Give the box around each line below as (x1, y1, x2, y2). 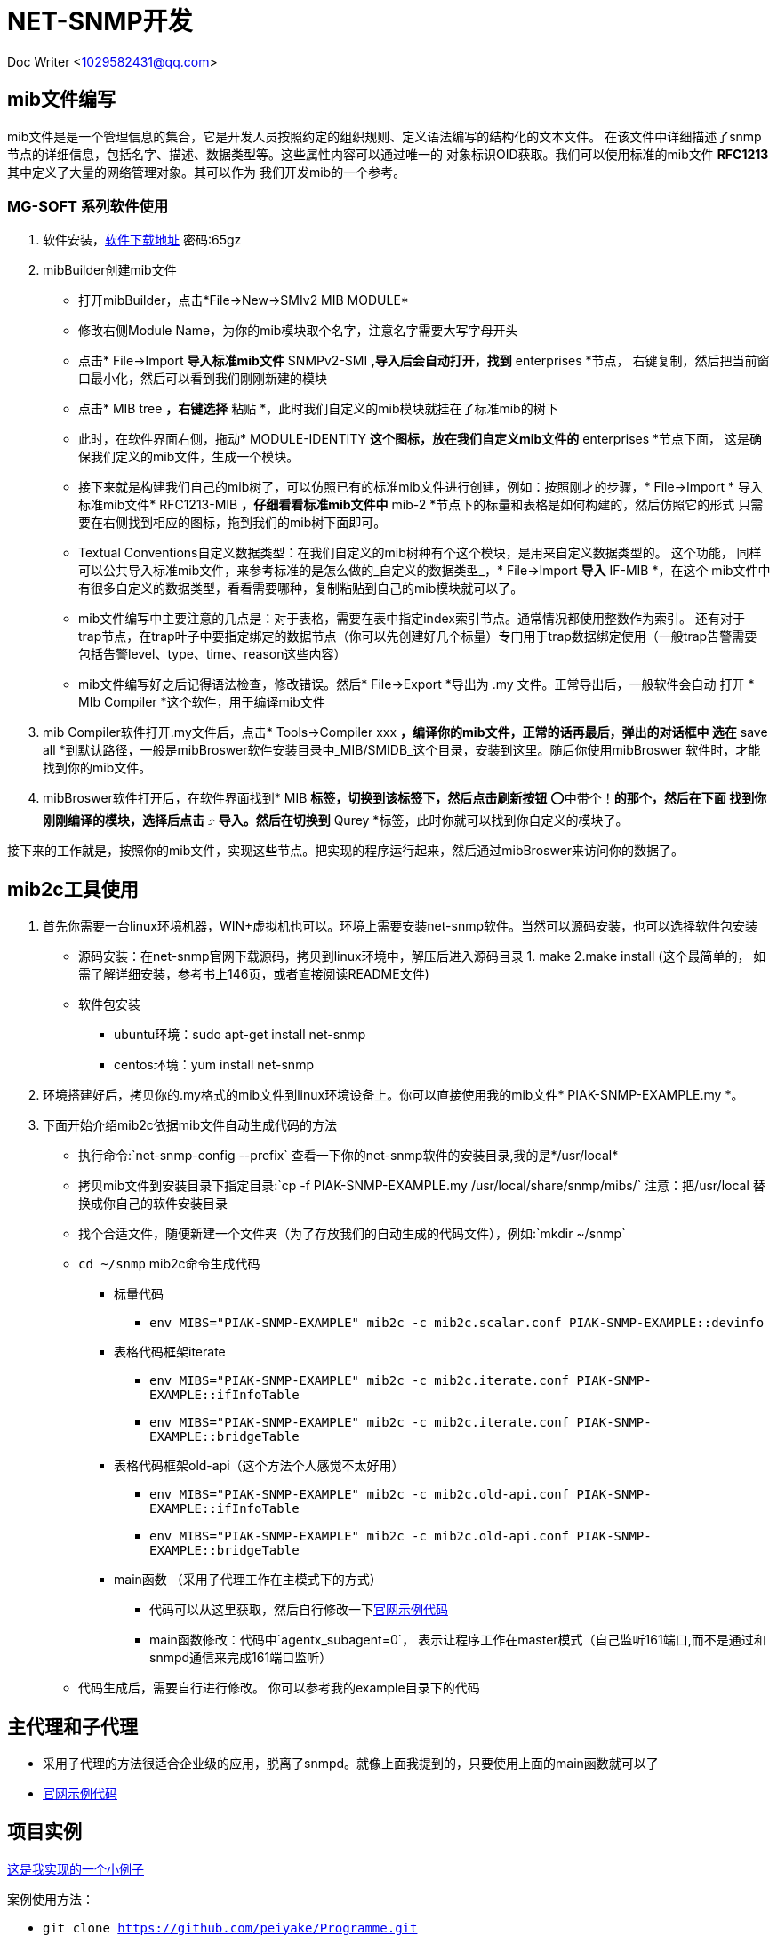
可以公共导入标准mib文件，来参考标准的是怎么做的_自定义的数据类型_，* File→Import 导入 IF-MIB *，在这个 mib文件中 (78, 563, 771, 579)
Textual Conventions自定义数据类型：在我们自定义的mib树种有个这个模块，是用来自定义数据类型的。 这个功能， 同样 (78, 545, 762, 561)
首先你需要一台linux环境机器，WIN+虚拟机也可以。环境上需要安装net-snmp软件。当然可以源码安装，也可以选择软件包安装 (43, 918, 758, 934)
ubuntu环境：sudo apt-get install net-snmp (114, 1027, 366, 1043)
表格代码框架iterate (114, 1344, 226, 1360)
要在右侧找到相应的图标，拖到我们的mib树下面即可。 (78, 515, 387, 531)
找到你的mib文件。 (43, 760, 152, 776)
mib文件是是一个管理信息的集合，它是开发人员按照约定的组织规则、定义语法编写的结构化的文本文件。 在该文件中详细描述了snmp (7, 128, 762, 144)
